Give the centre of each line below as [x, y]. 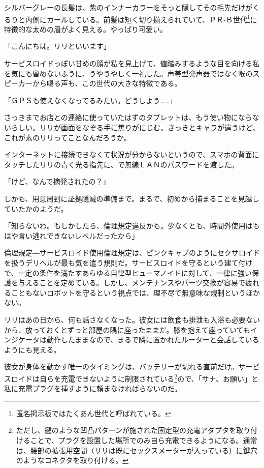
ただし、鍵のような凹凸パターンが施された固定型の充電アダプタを [126, 430]
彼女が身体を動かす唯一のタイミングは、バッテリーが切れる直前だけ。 [121, 367]
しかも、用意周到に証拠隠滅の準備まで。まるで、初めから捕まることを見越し [132, 198]
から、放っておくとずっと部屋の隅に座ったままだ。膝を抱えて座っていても [127, 329]
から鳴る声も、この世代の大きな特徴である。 [107, 83]
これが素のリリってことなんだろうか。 [68, 137]
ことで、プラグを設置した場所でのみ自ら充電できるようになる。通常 [144, 440]
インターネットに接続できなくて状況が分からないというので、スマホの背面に [132, 154]
